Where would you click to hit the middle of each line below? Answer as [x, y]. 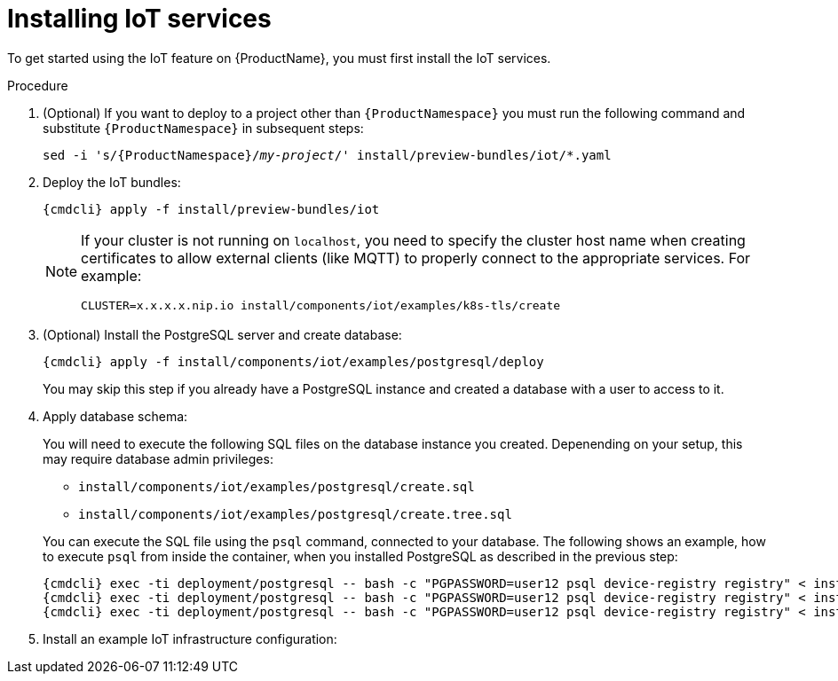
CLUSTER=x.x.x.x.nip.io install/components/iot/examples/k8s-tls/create [321, 305]
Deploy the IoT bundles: [112, 182]
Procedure [38, 85]
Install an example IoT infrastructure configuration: [190, 638]
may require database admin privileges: [158, 458]
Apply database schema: [115, 416]
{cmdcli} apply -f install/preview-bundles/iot [211, 209]
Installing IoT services [139, 19]
